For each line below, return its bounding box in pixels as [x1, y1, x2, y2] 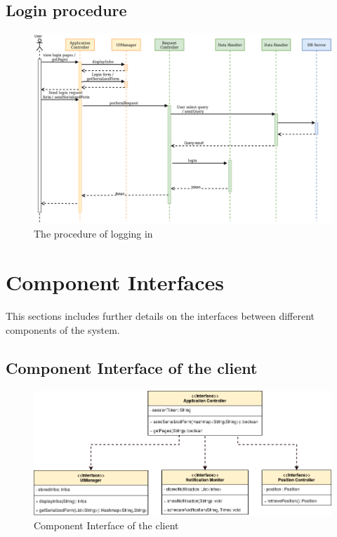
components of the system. [6, 322, 120, 337]
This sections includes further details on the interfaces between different [6, 309, 315, 323]
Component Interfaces [6, 268, 224, 297]
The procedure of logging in [34, 226, 153, 241]
